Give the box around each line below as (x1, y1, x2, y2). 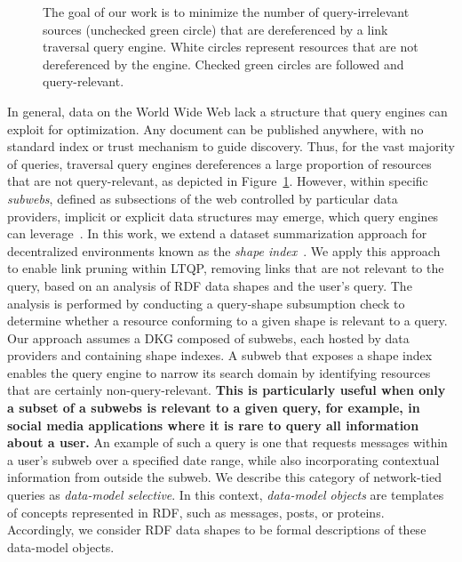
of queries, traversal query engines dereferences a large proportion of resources (7, 154, 432, 173)
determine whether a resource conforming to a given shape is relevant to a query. (7, 311, 448, 330)
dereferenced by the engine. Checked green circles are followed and (43, 54, 404, 73)
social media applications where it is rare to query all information (7, 415, 419, 434)
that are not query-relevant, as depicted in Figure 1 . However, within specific (7, 172, 428, 190)
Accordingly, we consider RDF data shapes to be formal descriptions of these (7, 520, 426, 539)
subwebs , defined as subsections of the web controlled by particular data (7, 189, 398, 207)
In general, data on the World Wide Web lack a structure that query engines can (7, 101, 448, 120)
